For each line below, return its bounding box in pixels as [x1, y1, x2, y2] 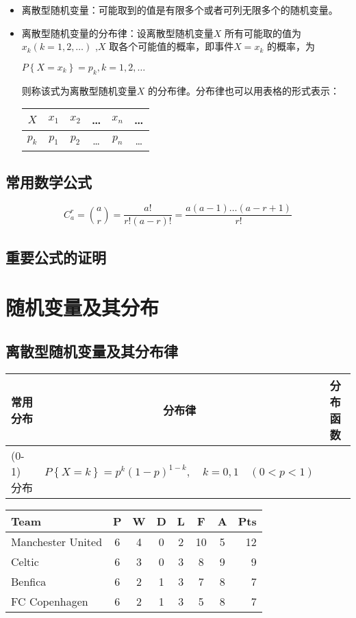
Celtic [11, 553, 39, 569]
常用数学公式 [5, 171, 92, 192]
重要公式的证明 [5, 246, 106, 267]
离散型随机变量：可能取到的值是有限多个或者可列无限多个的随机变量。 [21, 3, 338, 16]
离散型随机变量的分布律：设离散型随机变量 [21, 25, 214, 40]
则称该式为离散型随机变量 [21, 83, 137, 97]
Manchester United [11, 533, 103, 549]
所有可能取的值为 [225, 25, 302, 40]
